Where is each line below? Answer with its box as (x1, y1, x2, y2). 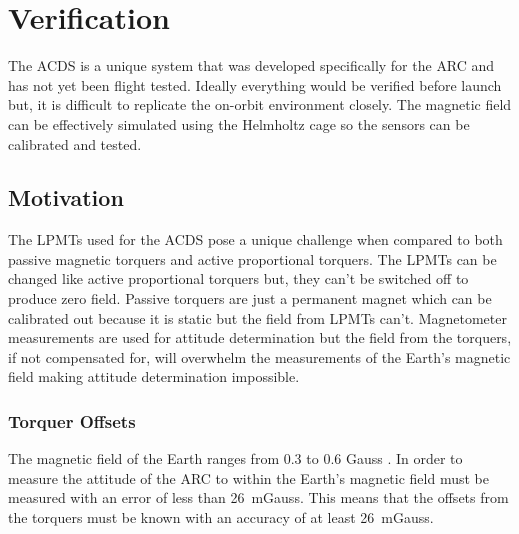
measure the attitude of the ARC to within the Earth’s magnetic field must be (8, 467, 489, 488)
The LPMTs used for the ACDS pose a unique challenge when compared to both (8, 229, 503, 250)
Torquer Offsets (8, 408, 136, 433)
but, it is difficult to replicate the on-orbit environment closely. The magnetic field (8, 94, 512, 115)
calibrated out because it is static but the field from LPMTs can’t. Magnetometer (8, 307, 507, 328)
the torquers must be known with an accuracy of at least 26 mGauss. (8, 507, 434, 528)
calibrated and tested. (8, 133, 142, 154)
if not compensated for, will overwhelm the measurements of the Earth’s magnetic (8, 346, 511, 367)
